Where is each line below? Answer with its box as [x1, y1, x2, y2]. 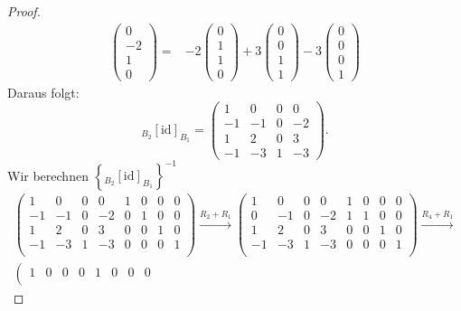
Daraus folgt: [7, 82, 80, 101]
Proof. [7, 2, 41, 20]
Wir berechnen [7, 165, 89, 184]
